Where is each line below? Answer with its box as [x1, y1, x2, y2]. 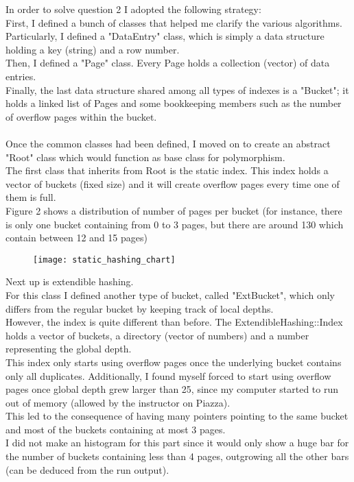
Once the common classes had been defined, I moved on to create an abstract [5, 136, 331, 150]
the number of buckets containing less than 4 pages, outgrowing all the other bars [5, 449, 349, 463]
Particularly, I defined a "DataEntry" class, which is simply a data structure [5, 29, 324, 43]
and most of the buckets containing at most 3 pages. [5, 422, 226, 436]
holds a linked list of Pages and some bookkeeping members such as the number [5, 96, 342, 110]
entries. [5, 69, 36, 83]
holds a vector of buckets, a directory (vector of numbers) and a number [5, 328, 309, 342]
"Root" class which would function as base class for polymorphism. [5, 149, 285, 164]
